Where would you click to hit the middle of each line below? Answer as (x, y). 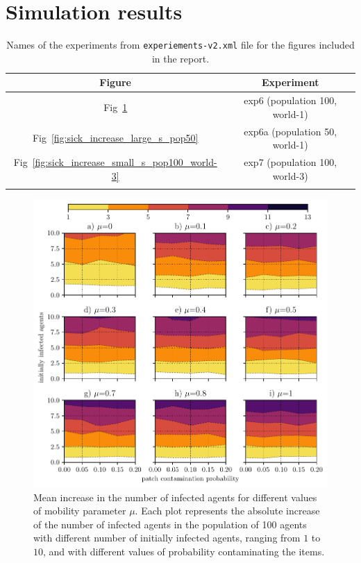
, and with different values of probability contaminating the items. (184, 551)
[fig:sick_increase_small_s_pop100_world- (125, 162)
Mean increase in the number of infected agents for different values (175, 497)
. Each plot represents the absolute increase (227, 511)
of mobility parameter (80, 511)
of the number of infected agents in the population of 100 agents (170, 524)
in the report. (180, 58)
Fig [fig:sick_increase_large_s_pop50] (115, 138)
